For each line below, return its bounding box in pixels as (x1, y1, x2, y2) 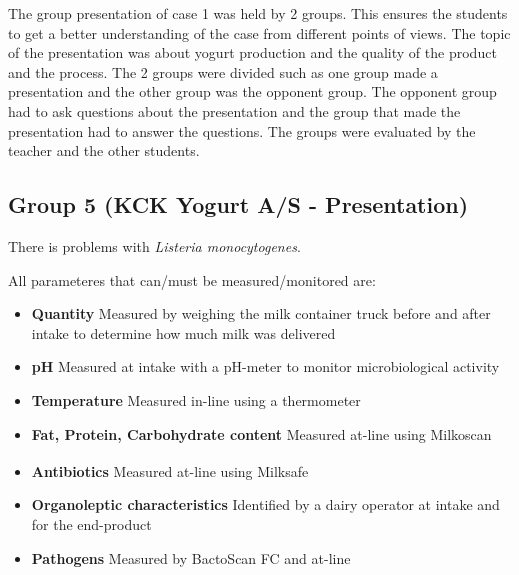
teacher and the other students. (8, 140, 200, 161)
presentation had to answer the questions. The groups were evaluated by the (8, 120, 476, 141)
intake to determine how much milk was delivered (31, 322, 336, 343)
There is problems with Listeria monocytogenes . (8, 235, 301, 256)
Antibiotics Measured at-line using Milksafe (31, 460, 309, 481)
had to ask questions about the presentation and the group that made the (8, 100, 461, 121)
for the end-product (31, 513, 152, 534)
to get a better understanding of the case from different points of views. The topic (8, 22, 511, 43)
